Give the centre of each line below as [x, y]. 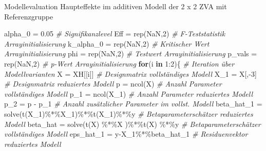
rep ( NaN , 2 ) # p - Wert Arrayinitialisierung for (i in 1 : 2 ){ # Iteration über [119, 63]
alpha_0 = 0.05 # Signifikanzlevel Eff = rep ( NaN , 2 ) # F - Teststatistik [115, 34]
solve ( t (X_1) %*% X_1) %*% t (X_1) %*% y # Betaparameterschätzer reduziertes [129, 113]
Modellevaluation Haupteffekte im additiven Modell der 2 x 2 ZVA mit [116, 6]
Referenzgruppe [29, 16]
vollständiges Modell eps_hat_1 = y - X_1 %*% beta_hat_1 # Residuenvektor [126, 134]
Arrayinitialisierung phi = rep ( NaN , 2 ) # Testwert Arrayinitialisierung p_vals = [131, 53]
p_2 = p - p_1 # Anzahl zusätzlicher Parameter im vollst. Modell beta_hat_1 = [133, 104]
